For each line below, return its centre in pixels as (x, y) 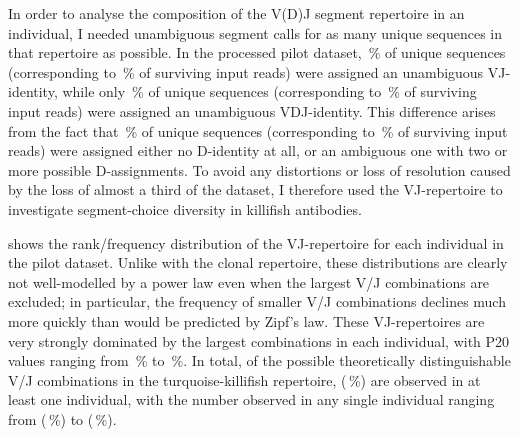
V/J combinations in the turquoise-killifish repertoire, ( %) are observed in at (244, 379)
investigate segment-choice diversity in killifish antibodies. (185, 208)
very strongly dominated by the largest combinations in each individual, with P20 (259, 340)
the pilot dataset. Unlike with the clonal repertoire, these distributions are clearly (258, 262)
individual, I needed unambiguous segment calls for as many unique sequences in (255, 32)
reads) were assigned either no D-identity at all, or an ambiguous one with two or (258, 150)
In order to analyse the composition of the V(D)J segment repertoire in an (236, 13)
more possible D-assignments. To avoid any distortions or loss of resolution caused (259, 169)
